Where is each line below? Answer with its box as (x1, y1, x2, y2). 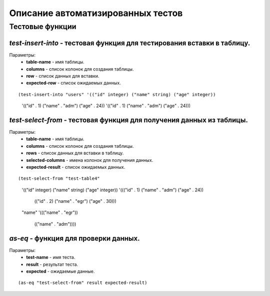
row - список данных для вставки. (26, 73, 99, 79)
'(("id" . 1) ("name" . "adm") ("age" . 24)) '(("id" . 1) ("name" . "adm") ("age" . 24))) (21, 103, 191, 109)
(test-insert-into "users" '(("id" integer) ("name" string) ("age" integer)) (18, 92, 216, 97)
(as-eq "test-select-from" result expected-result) (18, 280, 147, 285)
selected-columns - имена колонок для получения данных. (26, 157, 153, 163)
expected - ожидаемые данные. (26, 268, 95, 274)
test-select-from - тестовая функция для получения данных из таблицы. (9, 116, 248, 124)
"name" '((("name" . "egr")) (21, 209, 78, 215)
